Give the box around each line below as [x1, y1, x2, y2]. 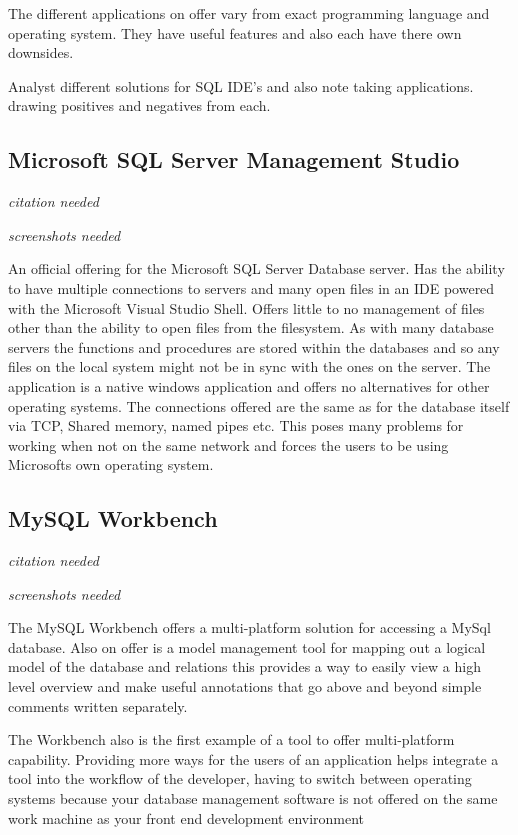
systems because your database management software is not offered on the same [8, 788, 498, 809]
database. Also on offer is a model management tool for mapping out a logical [8, 636, 486, 657]
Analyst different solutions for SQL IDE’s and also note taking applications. [8, 75, 474, 96]
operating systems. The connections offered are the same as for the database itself [8, 395, 510, 416]
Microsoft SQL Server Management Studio [8, 144, 460, 175]
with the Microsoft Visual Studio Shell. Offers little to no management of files [8, 297, 485, 318]
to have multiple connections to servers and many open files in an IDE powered [8, 277, 495, 298]
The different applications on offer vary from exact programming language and [8, 3, 490, 23]
